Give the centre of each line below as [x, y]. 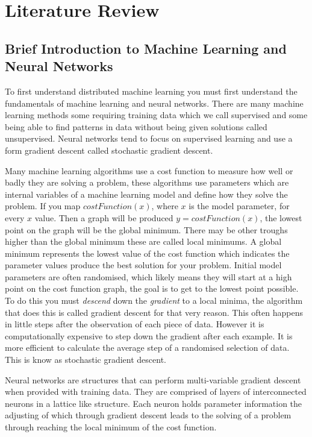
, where [165, 206]
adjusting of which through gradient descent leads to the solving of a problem [148, 415]
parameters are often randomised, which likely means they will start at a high [148, 276]
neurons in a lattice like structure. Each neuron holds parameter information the [154, 403]
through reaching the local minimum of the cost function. [111, 427]
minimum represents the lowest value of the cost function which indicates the [147, 253]
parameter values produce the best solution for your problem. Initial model [143, 265]
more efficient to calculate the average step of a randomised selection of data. [147, 347]
